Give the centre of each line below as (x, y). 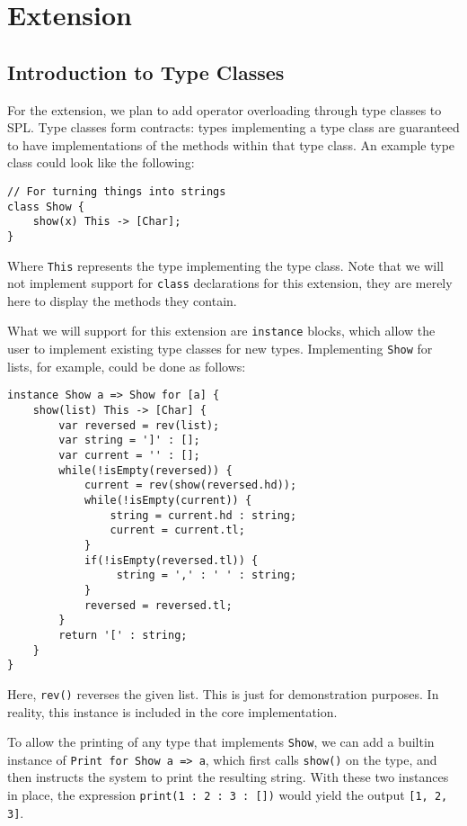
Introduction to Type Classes (146, 72)
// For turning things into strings (117, 191)
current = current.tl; (177, 530)
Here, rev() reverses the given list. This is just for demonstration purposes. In (223, 693)
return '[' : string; (123, 635)
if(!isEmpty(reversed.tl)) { (171, 560)
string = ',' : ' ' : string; (207, 575)
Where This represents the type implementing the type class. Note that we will (225, 265)
